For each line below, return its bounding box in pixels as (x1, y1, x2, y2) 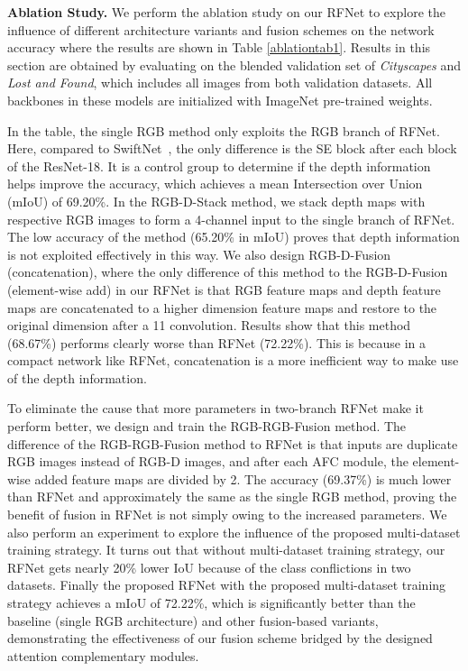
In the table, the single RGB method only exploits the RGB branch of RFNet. (7, 121, 440, 140)
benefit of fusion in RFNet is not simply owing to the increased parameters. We (7, 505, 447, 524)
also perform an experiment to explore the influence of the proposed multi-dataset (7, 522, 461, 541)
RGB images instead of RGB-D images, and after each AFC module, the (7, 452, 408, 471)
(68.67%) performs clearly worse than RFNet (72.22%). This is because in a (7, 333, 427, 352)
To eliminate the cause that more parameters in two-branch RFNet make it (7, 399, 424, 418)
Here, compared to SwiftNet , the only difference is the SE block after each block (7, 139, 457, 158)
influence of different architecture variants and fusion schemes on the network (7, 20, 435, 39)
